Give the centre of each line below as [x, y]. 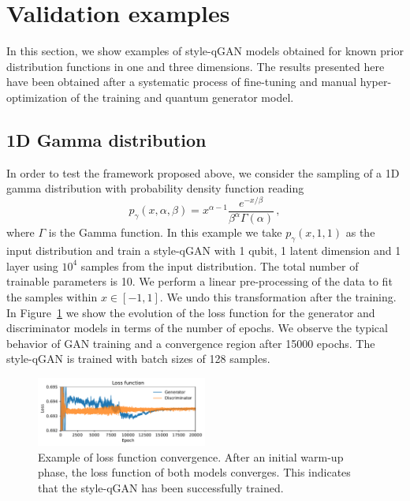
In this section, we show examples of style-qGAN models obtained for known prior [205, 51]
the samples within [52, 296]
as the [360, 232]
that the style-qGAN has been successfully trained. [161, 488]
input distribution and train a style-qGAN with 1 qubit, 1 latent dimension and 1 [204, 250]
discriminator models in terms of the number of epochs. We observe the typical [197, 328]
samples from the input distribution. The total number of [220, 265]
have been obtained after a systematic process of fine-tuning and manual [182, 82]
